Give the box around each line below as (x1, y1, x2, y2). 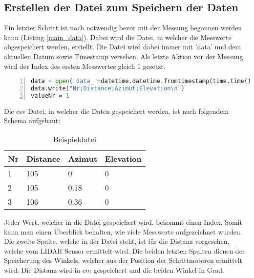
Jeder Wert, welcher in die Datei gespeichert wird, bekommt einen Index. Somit (4, 216, 242, 227)
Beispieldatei (53, 133, 97, 145)
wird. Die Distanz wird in (4, 264, 81, 275)
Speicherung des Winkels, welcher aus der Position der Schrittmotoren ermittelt (4, 255, 243, 265)
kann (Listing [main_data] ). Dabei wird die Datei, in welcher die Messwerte (4, 32, 232, 42)
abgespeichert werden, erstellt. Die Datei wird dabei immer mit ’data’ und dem (4, 42, 241, 52)
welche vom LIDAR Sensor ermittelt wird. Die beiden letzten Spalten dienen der (4, 245, 245, 256)
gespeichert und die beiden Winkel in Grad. (93, 264, 224, 275)
